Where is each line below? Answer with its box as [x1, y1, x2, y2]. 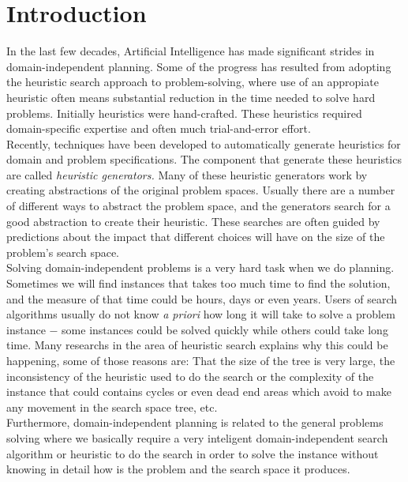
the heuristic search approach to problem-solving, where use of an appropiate [6, 73, 379, 90]
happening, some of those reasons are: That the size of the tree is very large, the [6, 352, 395, 368]
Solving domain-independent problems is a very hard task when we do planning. [6, 259, 395, 276]
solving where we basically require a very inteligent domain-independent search [6, 429, 388, 446]
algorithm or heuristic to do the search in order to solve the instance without [6, 445, 379, 461]
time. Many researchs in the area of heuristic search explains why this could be [6, 337, 388, 353]
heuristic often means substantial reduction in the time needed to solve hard [6, 88, 376, 105]
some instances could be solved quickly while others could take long [62, 321, 388, 337]
